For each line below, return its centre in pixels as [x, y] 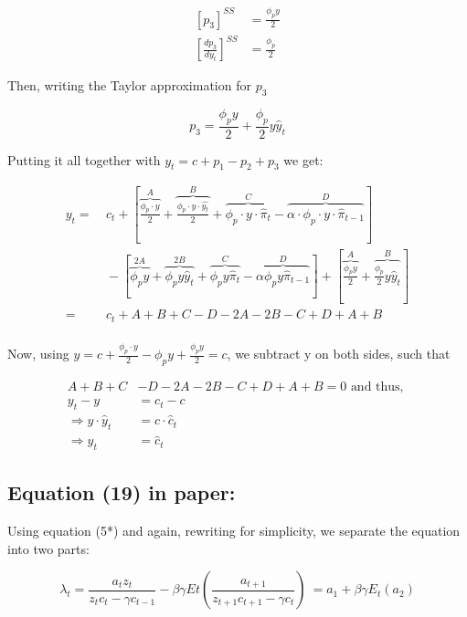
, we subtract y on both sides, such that [339, 354]
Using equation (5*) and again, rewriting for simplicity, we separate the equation [234, 531]
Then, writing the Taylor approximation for [129, 85]
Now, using [38, 354]
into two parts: [48, 548]
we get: [303, 159]
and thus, [377, 387]
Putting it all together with [84, 159]
